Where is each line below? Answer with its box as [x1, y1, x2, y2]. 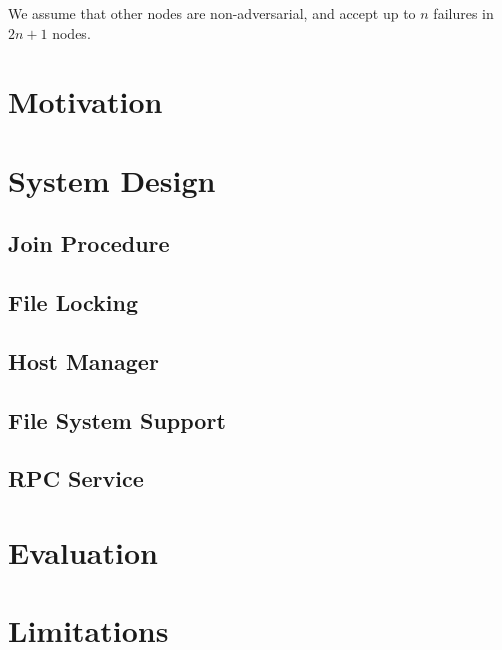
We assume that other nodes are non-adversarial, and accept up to [8, 3, 416, 23]
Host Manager [8, 345, 159, 376]
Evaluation [8, 532, 158, 573]
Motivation [8, 81, 163, 122]
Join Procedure [8, 228, 170, 259]
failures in [433, 3, 494, 23]
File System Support [8, 404, 226, 435]
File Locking [8, 287, 138, 318]
